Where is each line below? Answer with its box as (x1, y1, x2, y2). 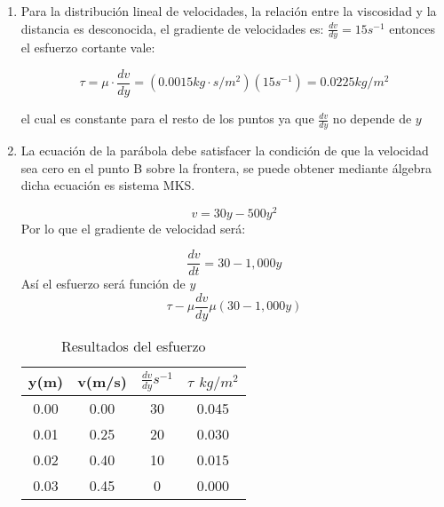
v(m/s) (77, 371, 127, 392)
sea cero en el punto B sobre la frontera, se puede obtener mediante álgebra (20, 158, 432, 177)
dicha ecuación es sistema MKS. (20, 176, 195, 194)
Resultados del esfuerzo (60, 336, 206, 357)
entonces (389, 19, 436, 37)
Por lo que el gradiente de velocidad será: (20, 218, 246, 237)
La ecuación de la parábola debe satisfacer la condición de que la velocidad (20, 140, 429, 159)
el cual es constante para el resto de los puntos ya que (20, 109, 314, 128)
